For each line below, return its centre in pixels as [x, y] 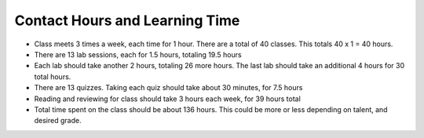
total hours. [53, 76]
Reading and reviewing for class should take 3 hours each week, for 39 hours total [168, 99]
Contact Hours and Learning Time [127, 20]
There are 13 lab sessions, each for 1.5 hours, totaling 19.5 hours [138, 54]
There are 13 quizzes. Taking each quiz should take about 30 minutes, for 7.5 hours [168, 88]
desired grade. [58, 121]
